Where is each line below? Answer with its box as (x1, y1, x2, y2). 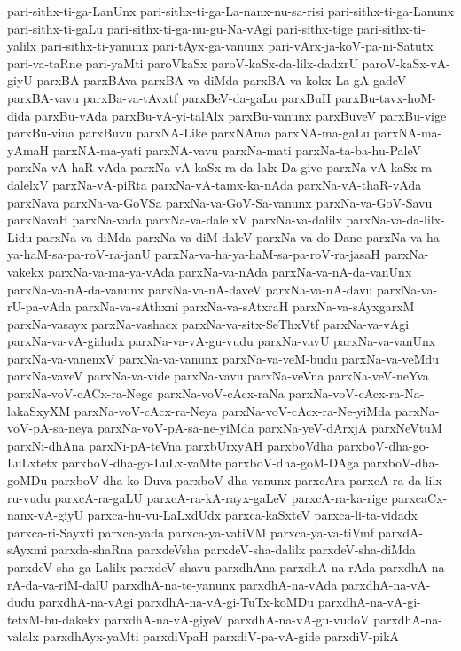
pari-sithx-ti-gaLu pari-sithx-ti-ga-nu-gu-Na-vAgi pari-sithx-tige (7, 19, 353, 37)
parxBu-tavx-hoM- (334, 88, 436, 106)
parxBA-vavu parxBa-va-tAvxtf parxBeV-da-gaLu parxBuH (7, 88, 332, 106)
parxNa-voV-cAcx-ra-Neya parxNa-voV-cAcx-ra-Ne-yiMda (74, 401, 391, 420)
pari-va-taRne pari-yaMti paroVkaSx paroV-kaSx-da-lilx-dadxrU (7, 53, 358, 72)
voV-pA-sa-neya (7, 419, 94, 437)
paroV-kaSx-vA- (362, 53, 450, 72)
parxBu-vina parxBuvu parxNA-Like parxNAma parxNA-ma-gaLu (7, 123, 370, 142)
